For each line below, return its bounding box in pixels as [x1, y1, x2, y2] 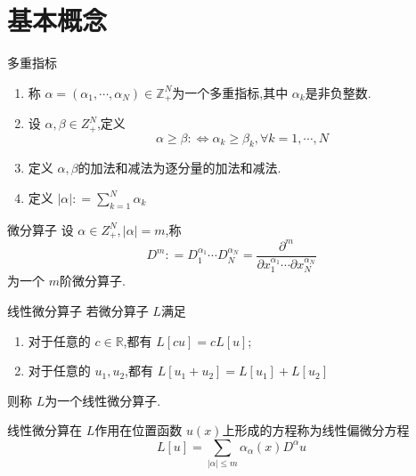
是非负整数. [305, 83, 371, 101]
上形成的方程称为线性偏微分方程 [222, 421, 410, 440]
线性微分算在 [7, 421, 82, 440]
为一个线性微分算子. [45, 391, 161, 409]
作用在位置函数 [94, 421, 183, 440]
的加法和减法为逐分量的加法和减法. [77, 158, 281, 177]
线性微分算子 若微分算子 [7, 301, 149, 319]
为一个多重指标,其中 [172, 83, 289, 101]
